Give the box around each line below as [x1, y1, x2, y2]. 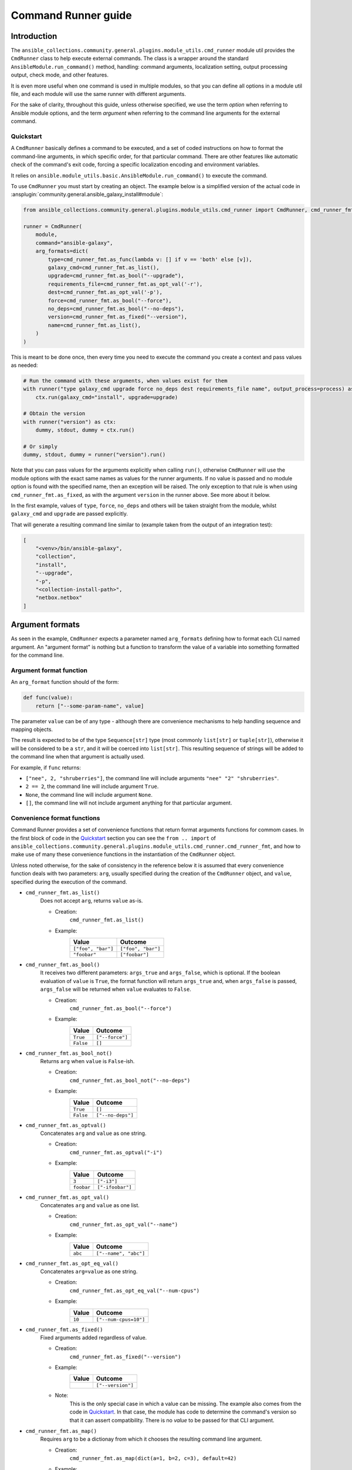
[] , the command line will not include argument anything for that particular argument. [25, 800, 232, 807]
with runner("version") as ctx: [23, 418, 117, 425]
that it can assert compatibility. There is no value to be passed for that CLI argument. [69, 1416, 275, 1424]
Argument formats [11, 620, 80, 630]
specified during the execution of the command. [11, 878, 127, 885]
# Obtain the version [23, 410, 86, 417]
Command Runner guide [11, 9, 132, 22]
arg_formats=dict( [35, 248, 89, 255]
